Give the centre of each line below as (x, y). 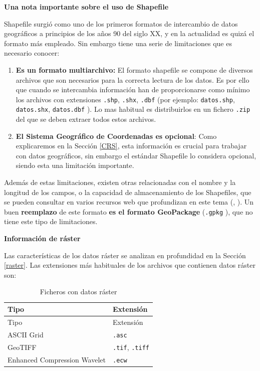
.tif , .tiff (131, 347)
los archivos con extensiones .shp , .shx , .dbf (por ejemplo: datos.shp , (125, 99)
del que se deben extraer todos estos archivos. (86, 119)
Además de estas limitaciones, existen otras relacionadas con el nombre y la (120, 182)
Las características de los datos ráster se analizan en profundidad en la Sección (125, 255)
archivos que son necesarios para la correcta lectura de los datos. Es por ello (133, 79)
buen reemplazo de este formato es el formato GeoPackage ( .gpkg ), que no (128, 211)
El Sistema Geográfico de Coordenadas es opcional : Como (116, 136)
